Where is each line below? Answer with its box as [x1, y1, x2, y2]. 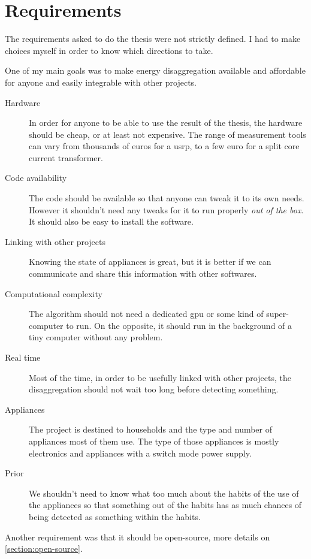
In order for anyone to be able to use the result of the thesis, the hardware [29, 116, 303, 129]
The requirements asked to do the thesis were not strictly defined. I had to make [5, 32, 301, 45]
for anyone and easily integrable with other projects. [5, 75, 197, 88]
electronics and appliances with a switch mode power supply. [29, 446, 252, 459]
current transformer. [29, 151, 103, 164]
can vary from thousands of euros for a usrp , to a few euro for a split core [29, 140, 300, 152]
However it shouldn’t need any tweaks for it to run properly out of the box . [29, 203, 304, 216]
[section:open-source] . [5, 542, 83, 555]
